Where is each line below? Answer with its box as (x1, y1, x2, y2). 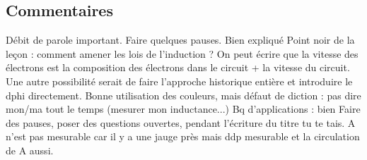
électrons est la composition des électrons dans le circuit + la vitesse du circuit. (6, 60, 350, 75)
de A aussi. (6, 142, 54, 157)
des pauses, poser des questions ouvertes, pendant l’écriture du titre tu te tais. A (6, 115, 356, 130)
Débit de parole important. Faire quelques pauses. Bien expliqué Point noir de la (6, 32, 355, 47)
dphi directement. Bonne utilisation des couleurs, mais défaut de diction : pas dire (6, 87, 361, 102)
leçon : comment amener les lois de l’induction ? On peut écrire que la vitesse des (6, 46, 359, 61)
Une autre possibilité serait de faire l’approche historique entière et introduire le (6, 73, 353, 88)
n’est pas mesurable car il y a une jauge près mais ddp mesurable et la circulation (6, 129, 360, 144)
